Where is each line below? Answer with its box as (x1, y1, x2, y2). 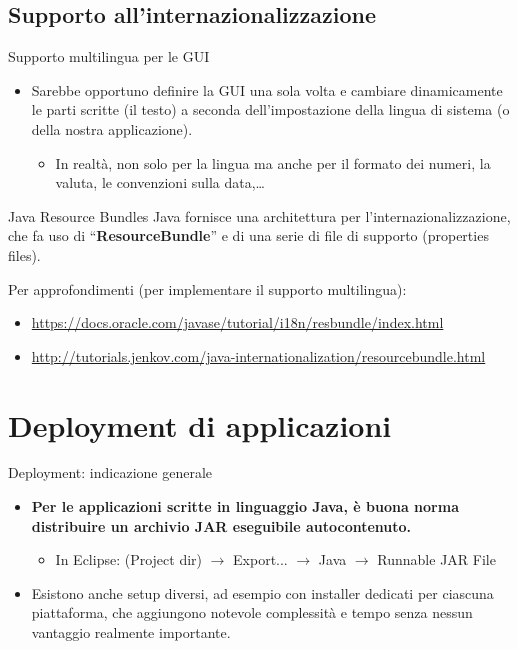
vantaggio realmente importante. (31, 622, 231, 643)
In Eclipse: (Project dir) (55, 549, 202, 570)
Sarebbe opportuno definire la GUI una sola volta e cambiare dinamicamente (31, 79, 503, 100)
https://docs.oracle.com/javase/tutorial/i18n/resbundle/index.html (31, 312, 444, 333)
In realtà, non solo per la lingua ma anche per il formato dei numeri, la (55, 152, 491, 173)
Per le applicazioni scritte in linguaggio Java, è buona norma (31, 496, 459, 517)
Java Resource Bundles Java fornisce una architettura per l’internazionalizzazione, (8, 205, 511, 226)
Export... (233, 549, 288, 570)
